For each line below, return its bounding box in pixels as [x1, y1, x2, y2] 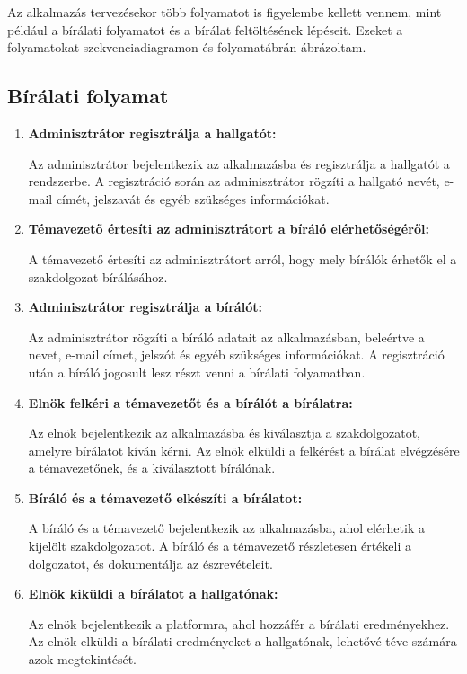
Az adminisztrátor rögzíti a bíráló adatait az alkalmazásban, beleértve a [28, 327, 425, 346]
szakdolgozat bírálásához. [28, 267, 168, 286]
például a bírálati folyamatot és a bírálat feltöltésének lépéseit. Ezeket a [7, 20, 403, 39]
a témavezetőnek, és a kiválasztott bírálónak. [28, 458, 276, 477]
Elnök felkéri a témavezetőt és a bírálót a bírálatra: [28, 393, 353, 412]
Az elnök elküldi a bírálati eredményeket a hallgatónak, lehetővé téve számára [28, 632, 457, 651]
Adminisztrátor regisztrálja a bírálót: [28, 297, 262, 316]
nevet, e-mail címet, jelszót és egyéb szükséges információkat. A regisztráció [28, 345, 445, 364]
